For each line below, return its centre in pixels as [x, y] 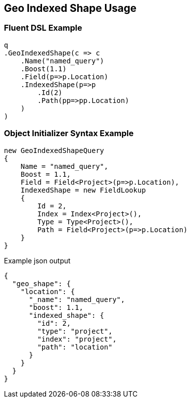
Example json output [37, 260]
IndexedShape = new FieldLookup [83, 190]
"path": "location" [75, 347]
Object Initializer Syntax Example [69, 133]
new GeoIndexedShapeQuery [54, 150]
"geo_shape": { [41, 283]
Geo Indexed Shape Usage [70, 8]
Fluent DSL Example [43, 28]
